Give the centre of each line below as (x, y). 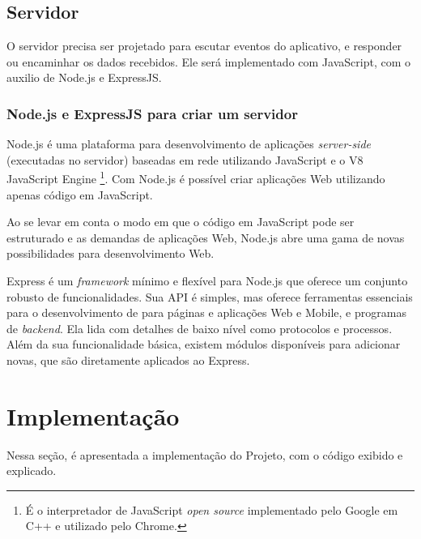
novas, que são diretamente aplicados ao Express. (128, 359)
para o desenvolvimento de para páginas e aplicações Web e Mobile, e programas (206, 312)
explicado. (32, 471)
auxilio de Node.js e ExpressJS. (84, 77)
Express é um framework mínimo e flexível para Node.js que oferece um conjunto (207, 281)
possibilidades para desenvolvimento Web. (111, 253)
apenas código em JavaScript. (80, 194)
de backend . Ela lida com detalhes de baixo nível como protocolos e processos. (200, 328)
